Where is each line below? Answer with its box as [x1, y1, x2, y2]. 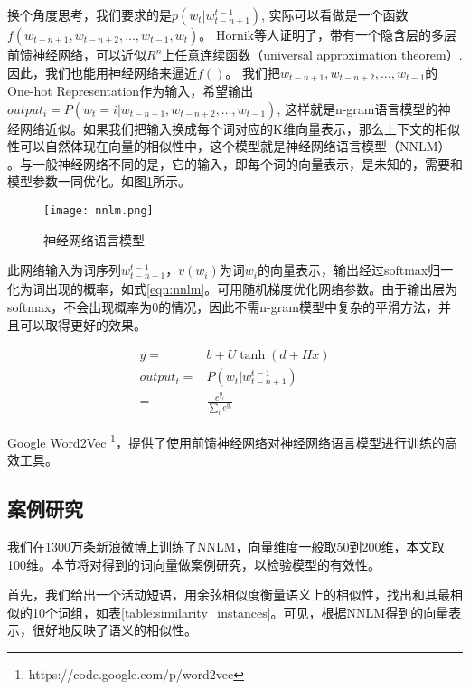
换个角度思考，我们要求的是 [7, 5, 172, 24]
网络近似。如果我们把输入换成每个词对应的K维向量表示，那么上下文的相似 [19, 118, 460, 137]
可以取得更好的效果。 [19, 315, 146, 334]
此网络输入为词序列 [7, 260, 121, 279]
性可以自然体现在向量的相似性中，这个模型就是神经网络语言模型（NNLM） [7, 137, 451, 156]
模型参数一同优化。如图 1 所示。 [7, 172, 191, 191]
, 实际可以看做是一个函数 [261, 5, 409, 24]
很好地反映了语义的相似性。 [32, 620, 197, 639]
